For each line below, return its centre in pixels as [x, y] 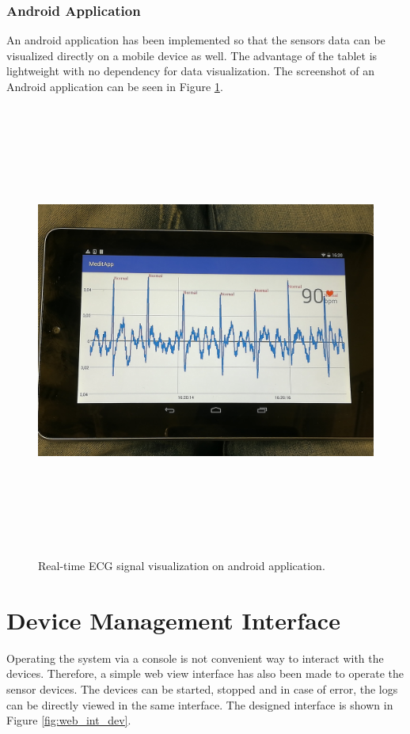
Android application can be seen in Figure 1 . [115, 86]
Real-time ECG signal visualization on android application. [182, 566]
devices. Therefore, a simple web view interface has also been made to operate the [205, 673]
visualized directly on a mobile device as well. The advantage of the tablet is [192, 55]
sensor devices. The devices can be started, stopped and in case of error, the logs [202, 689]
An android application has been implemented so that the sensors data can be [196, 40]
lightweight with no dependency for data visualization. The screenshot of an [191, 71]
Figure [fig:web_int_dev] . [69, 720]
